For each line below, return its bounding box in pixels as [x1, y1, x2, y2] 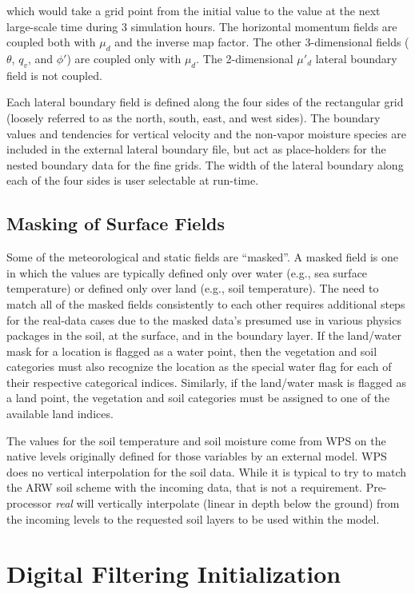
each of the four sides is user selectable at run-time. [6, 172, 259, 189]
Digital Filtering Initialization [6, 557, 341, 590]
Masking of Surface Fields [6, 211, 225, 236]
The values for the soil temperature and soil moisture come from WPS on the [6, 432, 386, 448]
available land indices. [6, 405, 114, 422]
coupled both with [6, 34, 96, 50]
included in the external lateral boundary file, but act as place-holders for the [6, 141, 386, 157]
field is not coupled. [6, 66, 102, 83]
